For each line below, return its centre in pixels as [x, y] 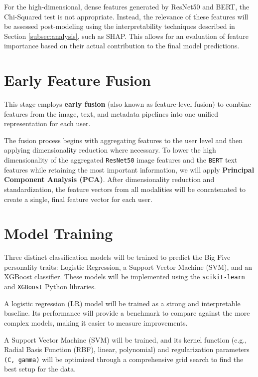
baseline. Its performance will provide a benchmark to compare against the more [127, 313]
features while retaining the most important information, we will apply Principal [129, 169]
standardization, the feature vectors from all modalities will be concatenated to [125, 189]
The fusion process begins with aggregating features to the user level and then [123, 140]
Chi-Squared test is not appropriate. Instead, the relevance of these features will [126, 16]
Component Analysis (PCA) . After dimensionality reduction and [109, 179]
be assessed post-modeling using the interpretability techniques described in [120, 26]
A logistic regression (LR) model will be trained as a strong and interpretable [122, 303]
